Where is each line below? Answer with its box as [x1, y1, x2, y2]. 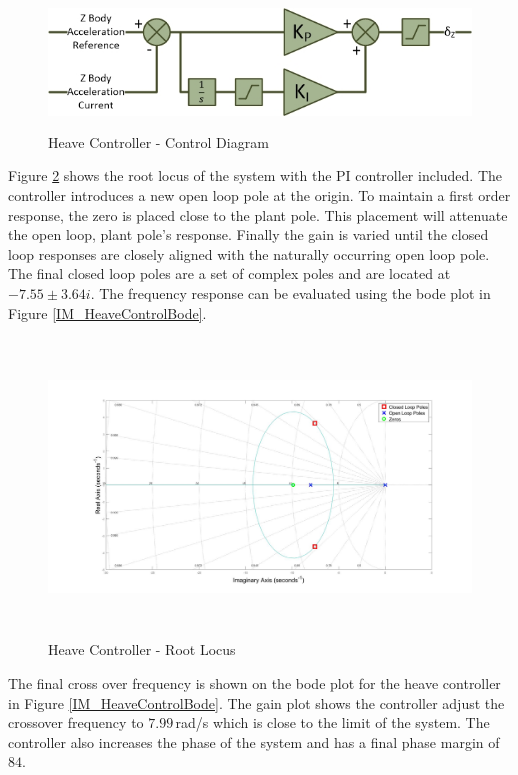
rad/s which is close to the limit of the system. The [175, 712, 490, 733]
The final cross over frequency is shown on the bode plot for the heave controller [8, 672, 501, 693]
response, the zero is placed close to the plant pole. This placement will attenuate [8, 204, 508, 225]
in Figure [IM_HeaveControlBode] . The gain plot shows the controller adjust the [8, 692, 505, 713]
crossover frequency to [8, 712, 144, 733]
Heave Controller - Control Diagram [48, 131, 269, 152]
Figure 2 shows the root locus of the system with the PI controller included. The [8, 165, 503, 186]
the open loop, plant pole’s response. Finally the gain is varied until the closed [8, 224, 489, 245]
